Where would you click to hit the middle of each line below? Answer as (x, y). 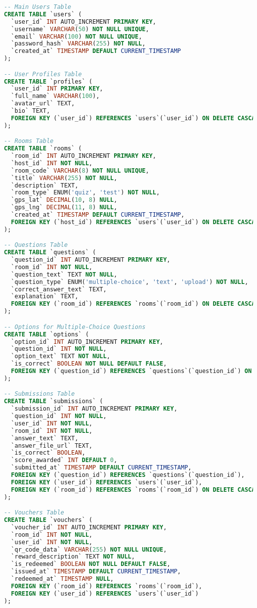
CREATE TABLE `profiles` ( (48, 81)
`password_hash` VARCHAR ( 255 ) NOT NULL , (78, 44)
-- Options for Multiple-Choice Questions (75, 327)
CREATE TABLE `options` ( (46, 334)
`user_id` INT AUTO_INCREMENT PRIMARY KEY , (84, 22)
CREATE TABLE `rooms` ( (43, 149)
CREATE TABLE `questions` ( (50, 253)
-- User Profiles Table (43, 74)
